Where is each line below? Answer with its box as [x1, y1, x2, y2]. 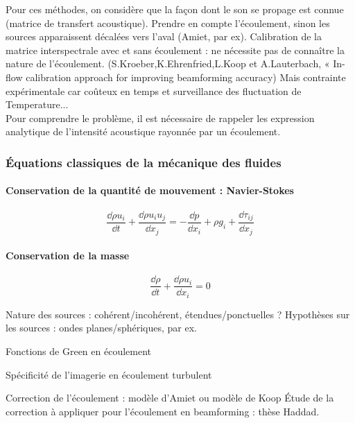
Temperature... [6, 97, 69, 112]
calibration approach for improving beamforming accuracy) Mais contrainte [26, 69, 346, 84]
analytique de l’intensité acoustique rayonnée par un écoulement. [6, 124, 281, 139]
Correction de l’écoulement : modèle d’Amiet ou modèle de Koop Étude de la [6, 390, 334, 405]
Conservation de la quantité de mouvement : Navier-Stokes [6, 183, 294, 198]
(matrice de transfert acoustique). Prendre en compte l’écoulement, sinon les [6, 15, 330, 30]
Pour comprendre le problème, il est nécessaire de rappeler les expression [6, 110, 315, 125]
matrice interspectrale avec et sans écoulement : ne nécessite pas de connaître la [6, 42, 345, 57]
